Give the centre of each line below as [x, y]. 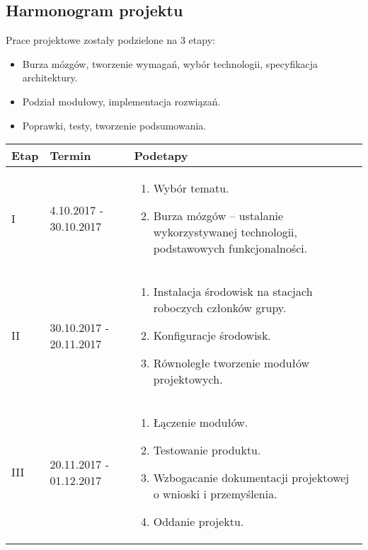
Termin [70, 156]
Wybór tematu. [191, 188]
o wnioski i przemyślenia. [215, 494]
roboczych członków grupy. [220, 308]
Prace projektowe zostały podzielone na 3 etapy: [110, 40]
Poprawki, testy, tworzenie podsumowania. [114, 125]
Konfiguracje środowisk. [212, 336]
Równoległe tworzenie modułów [231, 363]
